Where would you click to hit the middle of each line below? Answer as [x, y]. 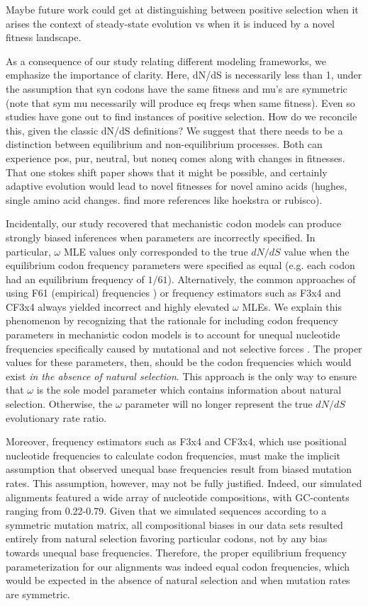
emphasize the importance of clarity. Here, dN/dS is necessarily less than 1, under [184, 75]
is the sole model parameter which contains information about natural [189, 390]
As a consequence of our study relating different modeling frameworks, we [166, 61]
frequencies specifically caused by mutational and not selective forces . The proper [184, 348]
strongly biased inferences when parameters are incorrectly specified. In [161, 237]
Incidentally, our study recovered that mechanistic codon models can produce [174, 223]
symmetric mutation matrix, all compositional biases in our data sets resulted [174, 524]
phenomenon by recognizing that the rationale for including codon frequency [172, 320]
